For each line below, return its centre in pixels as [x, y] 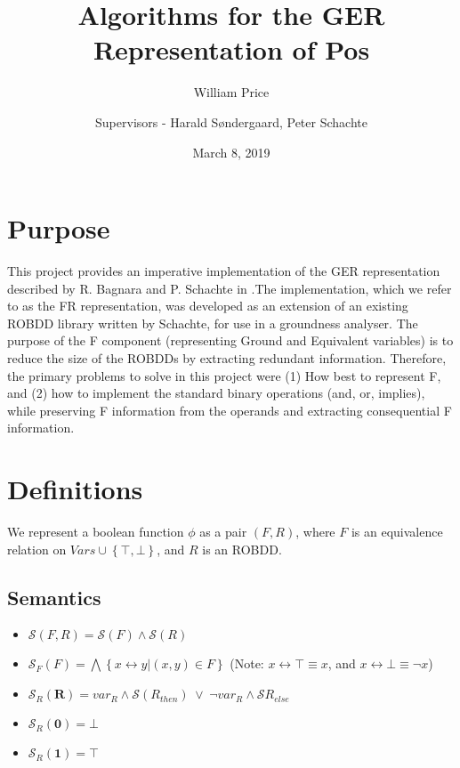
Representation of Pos [231, 49]
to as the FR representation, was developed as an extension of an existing [208, 306]
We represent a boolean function [96, 532]
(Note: [247, 663]
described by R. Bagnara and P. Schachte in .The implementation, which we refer [230, 288]
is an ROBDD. [242, 549]
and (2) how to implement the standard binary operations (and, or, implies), [216, 393]
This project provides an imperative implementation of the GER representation [224, 271]
